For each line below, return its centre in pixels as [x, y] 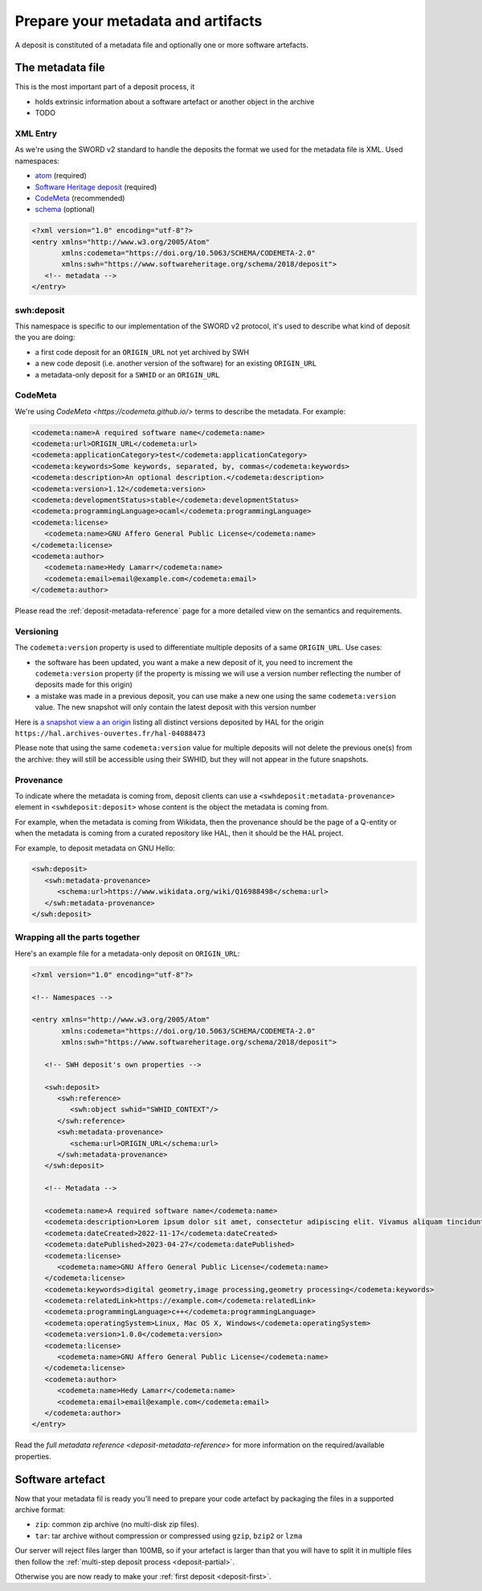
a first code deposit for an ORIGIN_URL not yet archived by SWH [142, 352]
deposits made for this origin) [84, 685]
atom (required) [61, 176]
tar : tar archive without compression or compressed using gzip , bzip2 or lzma [169, 1536]
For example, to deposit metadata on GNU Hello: [95, 848]
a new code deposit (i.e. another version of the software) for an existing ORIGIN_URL [176, 363]
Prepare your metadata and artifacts [139, 21]
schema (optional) [65, 210]
